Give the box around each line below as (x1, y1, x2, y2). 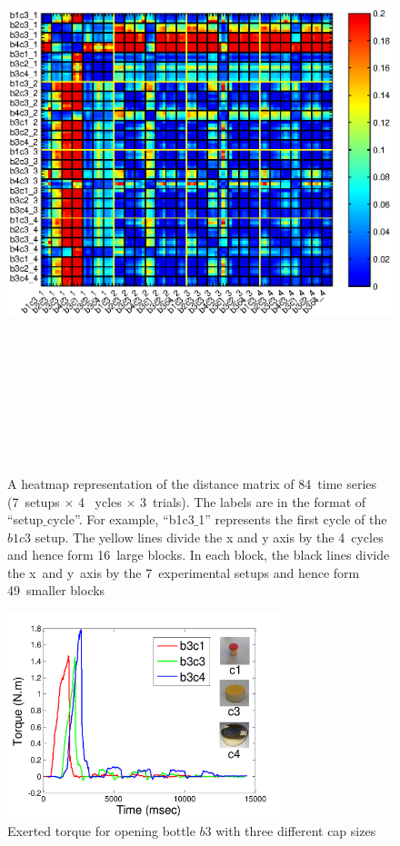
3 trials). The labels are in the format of (140, 492, 366, 511)
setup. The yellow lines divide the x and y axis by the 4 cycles (35, 527, 384, 546)
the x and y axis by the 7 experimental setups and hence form (7, 562, 360, 582)
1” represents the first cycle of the (198, 510, 387, 529)
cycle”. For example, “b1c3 (47, 510, 195, 529)
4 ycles (77, 492, 122, 511)
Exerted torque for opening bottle (7, 821, 195, 841)
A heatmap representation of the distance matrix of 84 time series (7, 473, 377, 493)
